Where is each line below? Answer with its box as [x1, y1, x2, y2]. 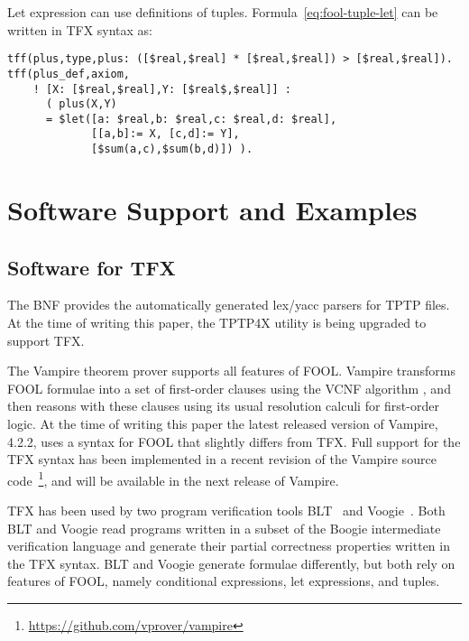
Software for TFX [7, 253, 176, 281]
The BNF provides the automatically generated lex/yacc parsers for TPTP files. [7, 295, 450, 314]
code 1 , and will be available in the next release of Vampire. [7, 468, 339, 489]
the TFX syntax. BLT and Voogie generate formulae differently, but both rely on [7, 553, 455, 572]
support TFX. [7, 330, 85, 349]
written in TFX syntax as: [7, 20, 152, 39]
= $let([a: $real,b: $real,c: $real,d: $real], [45, 112, 337, 125]
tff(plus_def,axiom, [7, 67, 131, 80]
